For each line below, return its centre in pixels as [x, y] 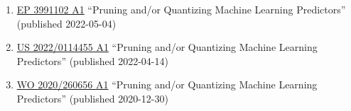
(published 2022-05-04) [66, 23]
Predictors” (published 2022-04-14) [92, 60]
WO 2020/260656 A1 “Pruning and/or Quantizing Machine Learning [167, 84]
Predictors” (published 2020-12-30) [92, 98]
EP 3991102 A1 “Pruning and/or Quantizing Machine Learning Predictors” [181, 9]
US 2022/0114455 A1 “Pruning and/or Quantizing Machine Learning [167, 47]
